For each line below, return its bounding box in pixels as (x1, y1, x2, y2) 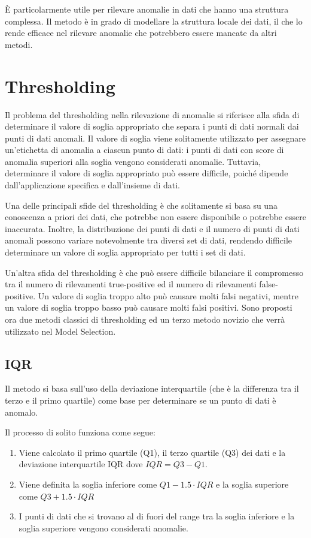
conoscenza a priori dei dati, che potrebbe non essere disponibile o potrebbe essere (5, 211, 306, 223)
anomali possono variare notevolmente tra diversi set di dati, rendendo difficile (5, 234, 292, 247)
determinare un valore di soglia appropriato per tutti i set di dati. (5, 246, 246, 259)
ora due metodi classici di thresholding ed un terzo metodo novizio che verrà (5, 313, 285, 325)
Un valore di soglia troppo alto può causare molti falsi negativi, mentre (38, 289, 298, 302)
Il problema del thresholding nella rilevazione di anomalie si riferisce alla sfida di (5, 108, 300, 121)
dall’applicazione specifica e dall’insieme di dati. (5, 179, 181, 191)
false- (259, 278, 278, 290)
